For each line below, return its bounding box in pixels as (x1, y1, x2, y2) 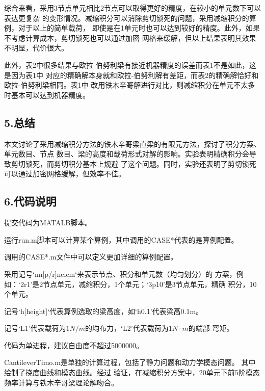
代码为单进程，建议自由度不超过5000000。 (4, 340, 143, 350)
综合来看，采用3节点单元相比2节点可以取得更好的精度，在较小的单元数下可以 (4, 3, 261, 13)
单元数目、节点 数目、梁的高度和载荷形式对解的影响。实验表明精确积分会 (4, 148, 249, 159)
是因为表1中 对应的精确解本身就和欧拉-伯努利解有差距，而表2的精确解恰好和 (4, 69, 259, 80)
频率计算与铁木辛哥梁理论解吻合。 (4, 377, 118, 387)
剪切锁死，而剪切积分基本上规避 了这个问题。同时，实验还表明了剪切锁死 (11, 158, 256, 169)
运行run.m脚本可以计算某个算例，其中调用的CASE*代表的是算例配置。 (4, 234, 238, 245)
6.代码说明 (4, 193, 57, 209)
